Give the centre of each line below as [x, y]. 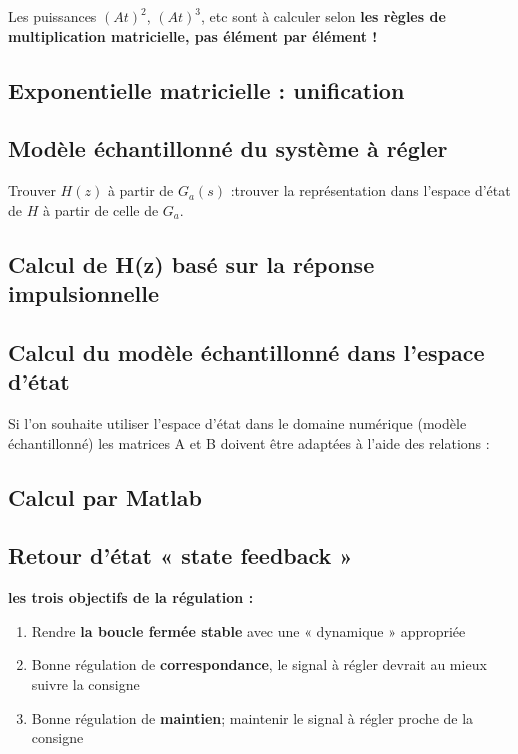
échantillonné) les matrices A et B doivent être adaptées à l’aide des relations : [249, 442]
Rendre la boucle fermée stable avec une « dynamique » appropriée [248, 630]
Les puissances [52, 16]
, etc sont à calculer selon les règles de [323, 16]
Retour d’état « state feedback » [180, 555]
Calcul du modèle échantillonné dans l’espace [246, 351]
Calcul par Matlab [105, 496]
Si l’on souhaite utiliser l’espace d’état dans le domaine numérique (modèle [237, 423]
